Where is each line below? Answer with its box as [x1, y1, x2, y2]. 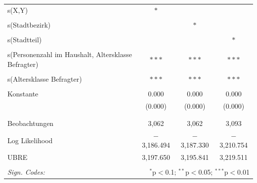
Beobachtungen [7, 118, 54, 128]
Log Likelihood [7, 135, 53, 145]
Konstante [7, 88, 39, 98]
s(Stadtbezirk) [7, 19, 51, 30]
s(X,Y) [7, 4, 28, 15]
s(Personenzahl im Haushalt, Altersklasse [7, 49, 132, 60]
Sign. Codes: [7, 167, 45, 177]
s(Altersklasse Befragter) [7, 73, 82, 84]
